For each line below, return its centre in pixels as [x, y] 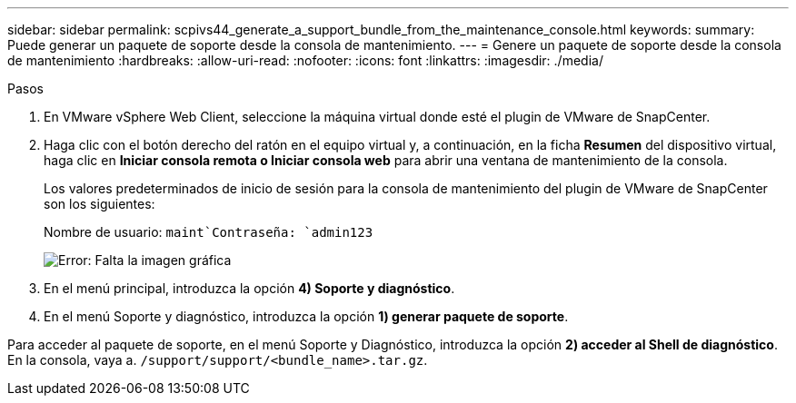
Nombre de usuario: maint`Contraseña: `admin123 [209, 232]
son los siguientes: [99, 204]
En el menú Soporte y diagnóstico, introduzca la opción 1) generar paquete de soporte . [306, 316]
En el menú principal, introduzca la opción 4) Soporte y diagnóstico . [249, 288]
